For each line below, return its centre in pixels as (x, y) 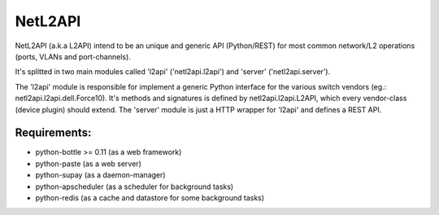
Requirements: (53, 133)
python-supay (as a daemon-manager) (100, 175)
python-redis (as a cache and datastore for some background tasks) (150, 197)
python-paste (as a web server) (88, 164)
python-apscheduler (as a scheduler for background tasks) (135, 186)
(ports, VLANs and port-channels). (73, 56)
